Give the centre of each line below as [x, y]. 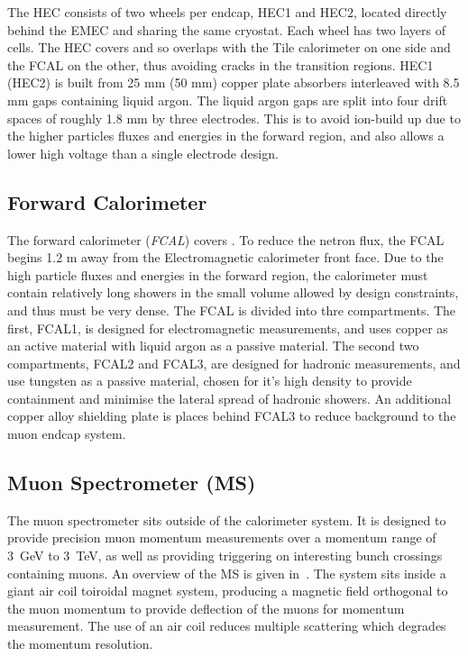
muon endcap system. [67, 434]
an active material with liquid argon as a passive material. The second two [213, 346]
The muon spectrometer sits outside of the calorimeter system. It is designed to [227, 519]
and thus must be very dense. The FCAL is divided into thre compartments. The [232, 310]
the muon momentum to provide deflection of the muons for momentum [206, 608]
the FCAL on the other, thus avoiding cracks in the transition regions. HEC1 [220, 64]
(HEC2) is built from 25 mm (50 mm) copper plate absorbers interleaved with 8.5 [234, 82]
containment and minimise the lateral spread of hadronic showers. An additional [229, 398]
